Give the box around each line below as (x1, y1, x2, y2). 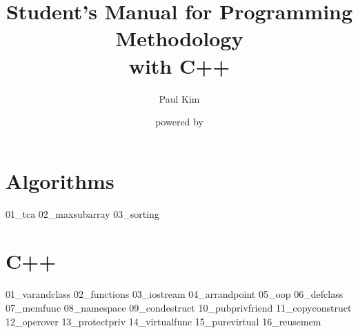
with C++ (128, 51, 230, 79)
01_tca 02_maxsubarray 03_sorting (6, 206, 159, 221)
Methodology (115, 24, 243, 52)
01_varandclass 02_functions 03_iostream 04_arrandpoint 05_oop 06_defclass (6, 287, 344, 301)
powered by (155, 114, 203, 129)
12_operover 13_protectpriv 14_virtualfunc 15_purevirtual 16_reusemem (6, 314, 321, 328)
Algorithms (6, 166, 115, 194)
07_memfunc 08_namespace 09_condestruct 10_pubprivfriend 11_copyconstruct (6, 300, 352, 314)
